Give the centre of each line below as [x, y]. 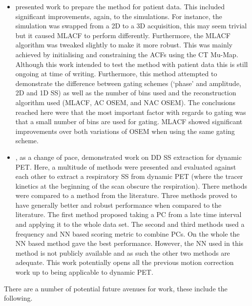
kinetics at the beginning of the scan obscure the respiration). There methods [131, 186]
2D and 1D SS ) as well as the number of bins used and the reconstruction [126, 93]
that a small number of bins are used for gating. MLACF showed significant [129, 121]
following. [18, 298]
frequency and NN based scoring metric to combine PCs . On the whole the [127, 233]
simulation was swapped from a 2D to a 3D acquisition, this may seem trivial [131, 26]
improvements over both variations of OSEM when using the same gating [125, 131]
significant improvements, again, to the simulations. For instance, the [119, 16]
